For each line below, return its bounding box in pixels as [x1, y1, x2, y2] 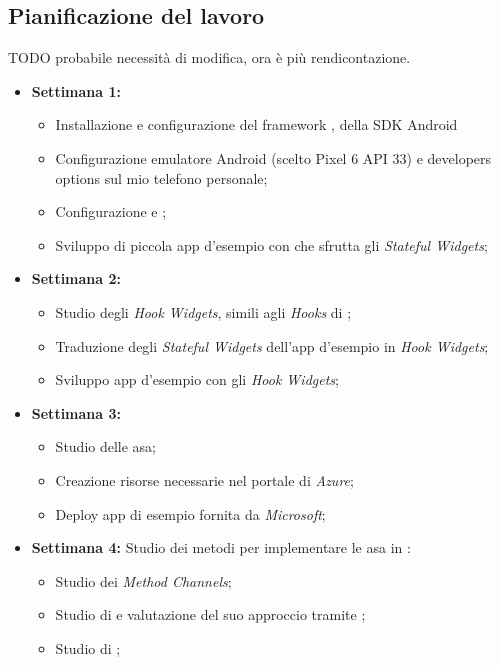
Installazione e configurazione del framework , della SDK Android [55, 114, 458, 135]
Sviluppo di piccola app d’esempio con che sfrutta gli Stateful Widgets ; [55, 234, 488, 255]
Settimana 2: [31, 268, 121, 289]
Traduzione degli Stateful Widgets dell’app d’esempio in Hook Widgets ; [55, 335, 489, 356]
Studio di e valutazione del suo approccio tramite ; [55, 604, 366, 625]
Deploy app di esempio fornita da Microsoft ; [55, 503, 326, 524]
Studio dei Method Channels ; [55, 570, 232, 591]
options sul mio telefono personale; [55, 167, 268, 188]
